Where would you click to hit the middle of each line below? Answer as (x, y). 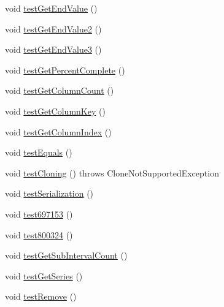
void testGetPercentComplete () (65, 70)
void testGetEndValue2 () (53, 28)
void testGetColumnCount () (60, 90)
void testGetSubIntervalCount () (66, 255)
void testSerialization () (49, 193)
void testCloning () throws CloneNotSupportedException (112, 172)
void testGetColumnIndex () (58, 131)
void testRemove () (41, 296)
